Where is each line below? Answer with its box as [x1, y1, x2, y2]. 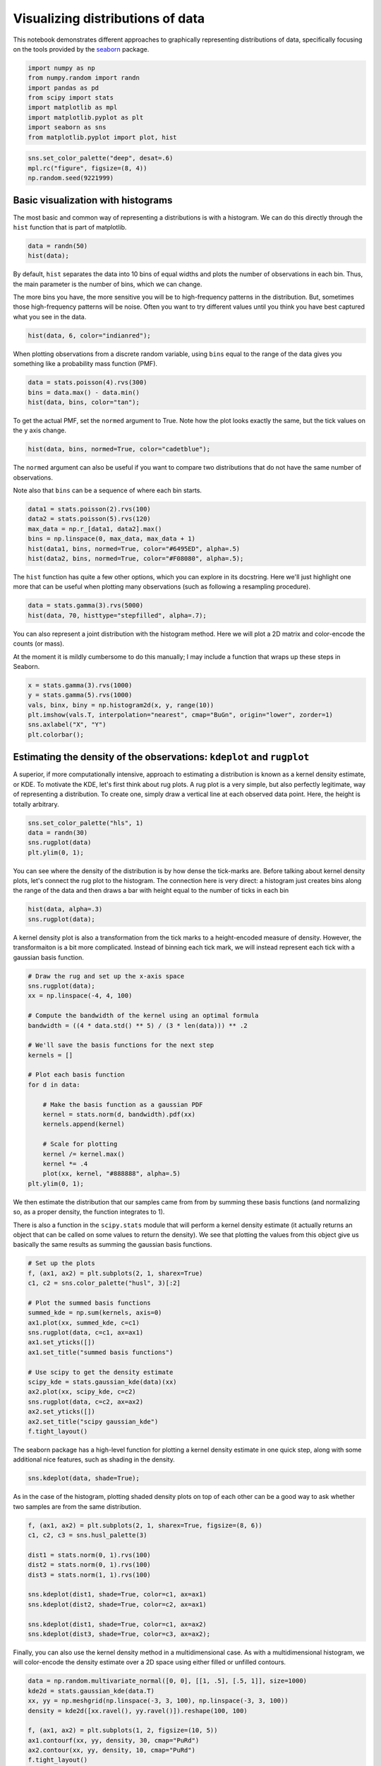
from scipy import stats [28, 94, 114, 102]
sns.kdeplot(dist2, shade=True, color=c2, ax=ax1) [28, 1600, 207, 1608]
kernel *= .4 [42, 1160, 88, 1168]
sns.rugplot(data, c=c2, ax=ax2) [28, 1397, 144, 1406]
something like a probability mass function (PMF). [13, 360, 158, 368]
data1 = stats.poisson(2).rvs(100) [28, 505, 151, 514]
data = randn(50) [28, 242, 88, 250]
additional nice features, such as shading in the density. [13, 1455, 176, 1464]
